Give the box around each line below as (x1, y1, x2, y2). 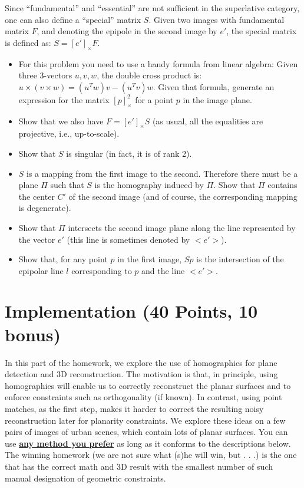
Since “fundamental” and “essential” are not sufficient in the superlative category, (5, 2, 300, 14)
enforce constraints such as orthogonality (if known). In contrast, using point (5, 391, 282, 403)
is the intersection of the (196, 253, 284, 265)
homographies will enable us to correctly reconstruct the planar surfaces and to (5, 379, 291, 391)
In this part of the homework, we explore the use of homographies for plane (5, 356, 277, 368)
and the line (141, 264, 185, 276)
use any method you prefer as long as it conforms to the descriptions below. (5, 437, 291, 449)
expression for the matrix (18, 93, 110, 105)
